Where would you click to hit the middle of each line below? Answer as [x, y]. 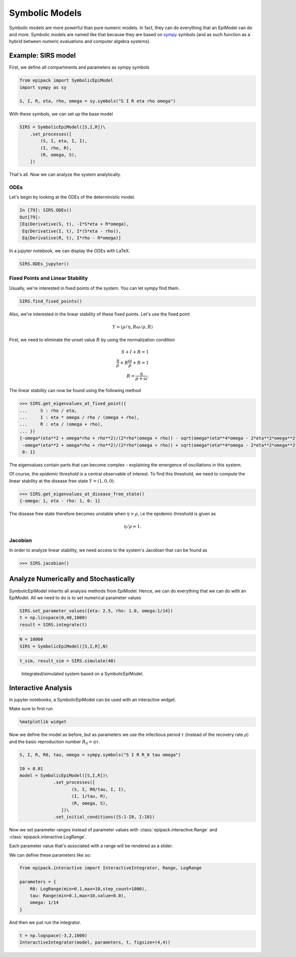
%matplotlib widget [43, 722]
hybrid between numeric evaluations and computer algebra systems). [80, 42]
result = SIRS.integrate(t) [53, 625]
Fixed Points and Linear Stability [49, 278]
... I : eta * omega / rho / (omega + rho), [79, 417]
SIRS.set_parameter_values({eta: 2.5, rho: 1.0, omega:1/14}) [96, 611]
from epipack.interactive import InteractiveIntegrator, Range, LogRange [111, 868]
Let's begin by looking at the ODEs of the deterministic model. [72, 197]
